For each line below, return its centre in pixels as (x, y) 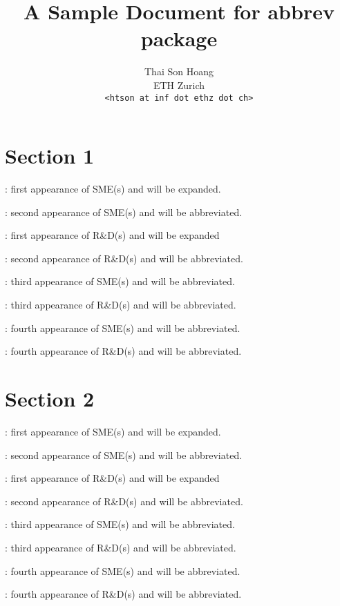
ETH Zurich (179, 85)
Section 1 (50, 156)
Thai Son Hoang (179, 71)
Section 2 (50, 399)
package (179, 38)
